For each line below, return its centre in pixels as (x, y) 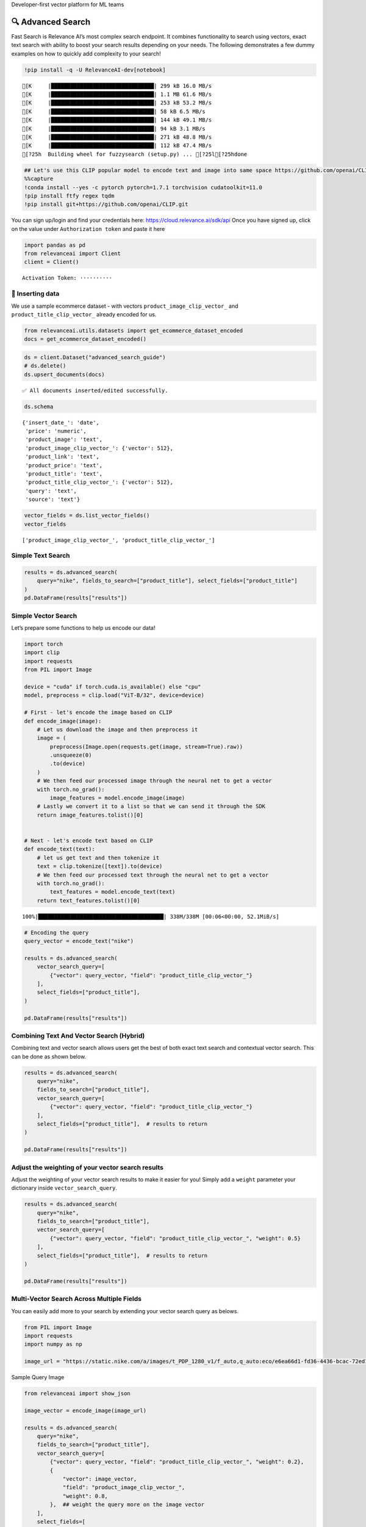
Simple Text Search (41, 556)
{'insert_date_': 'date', (61, 422)
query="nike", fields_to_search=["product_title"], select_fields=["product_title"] (167, 581)
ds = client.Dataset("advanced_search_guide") (95, 357)
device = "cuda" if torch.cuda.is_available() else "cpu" (113, 687)
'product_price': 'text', (64, 465)
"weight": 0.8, (85, 1496)
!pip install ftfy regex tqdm (69, 196)
